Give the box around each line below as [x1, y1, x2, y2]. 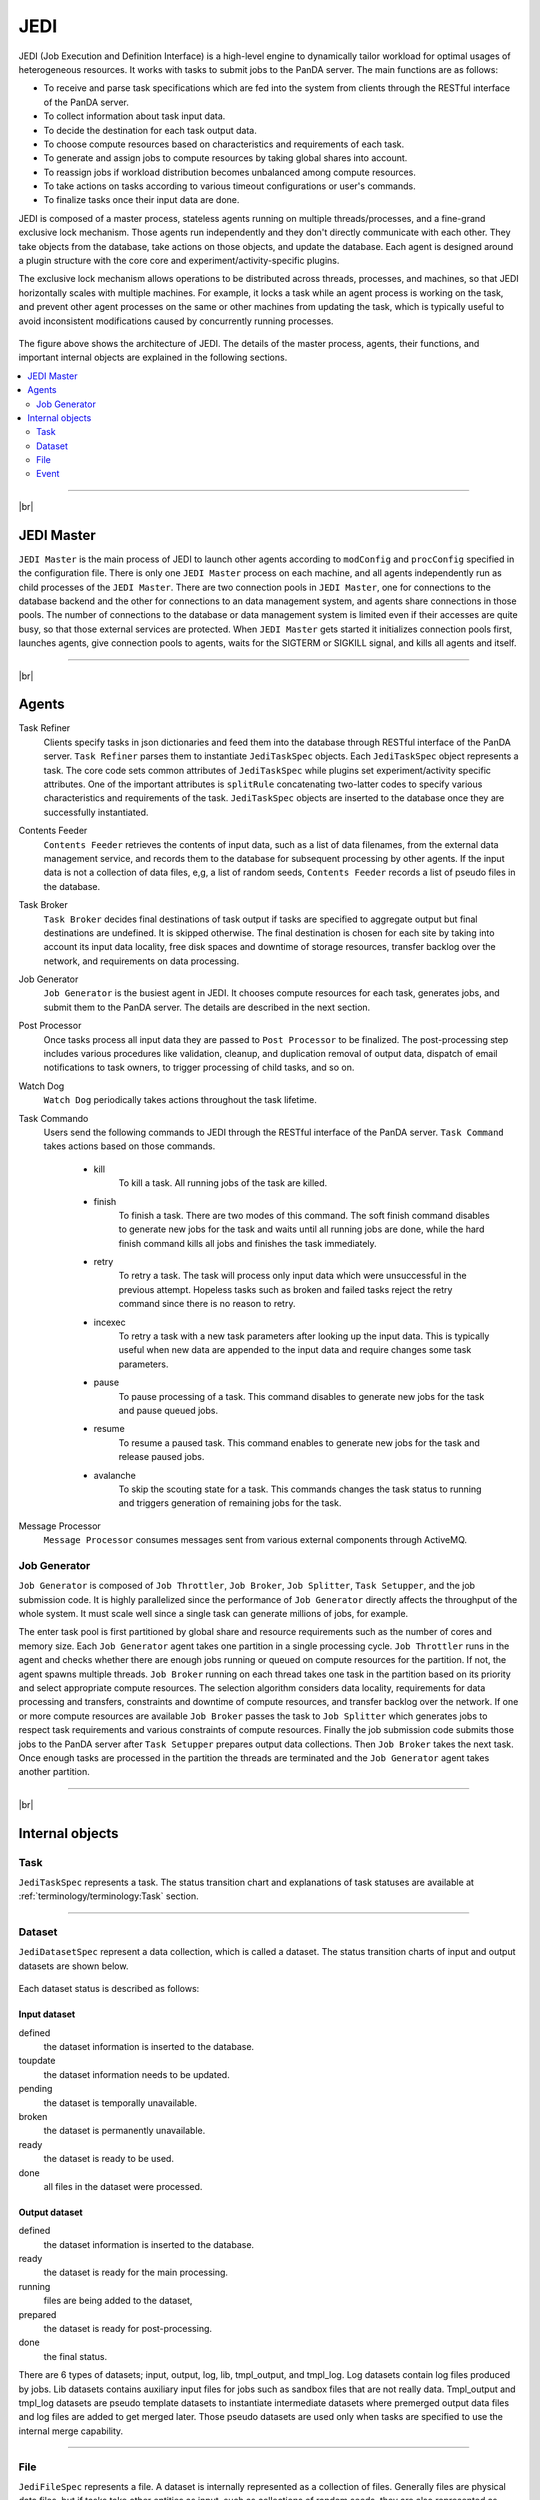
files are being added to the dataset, [43, 2295, 193, 2307]
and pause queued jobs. [118, 1405, 219, 1416]
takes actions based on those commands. [43, 1140, 216, 1152]
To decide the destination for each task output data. [43, 124, 257, 136]
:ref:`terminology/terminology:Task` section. [18, 1890, 199, 1902]
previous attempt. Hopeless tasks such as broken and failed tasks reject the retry [118, 1283, 453, 1295]
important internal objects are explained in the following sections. [18, 351, 288, 364]
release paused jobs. [118, 1451, 205, 1463]
